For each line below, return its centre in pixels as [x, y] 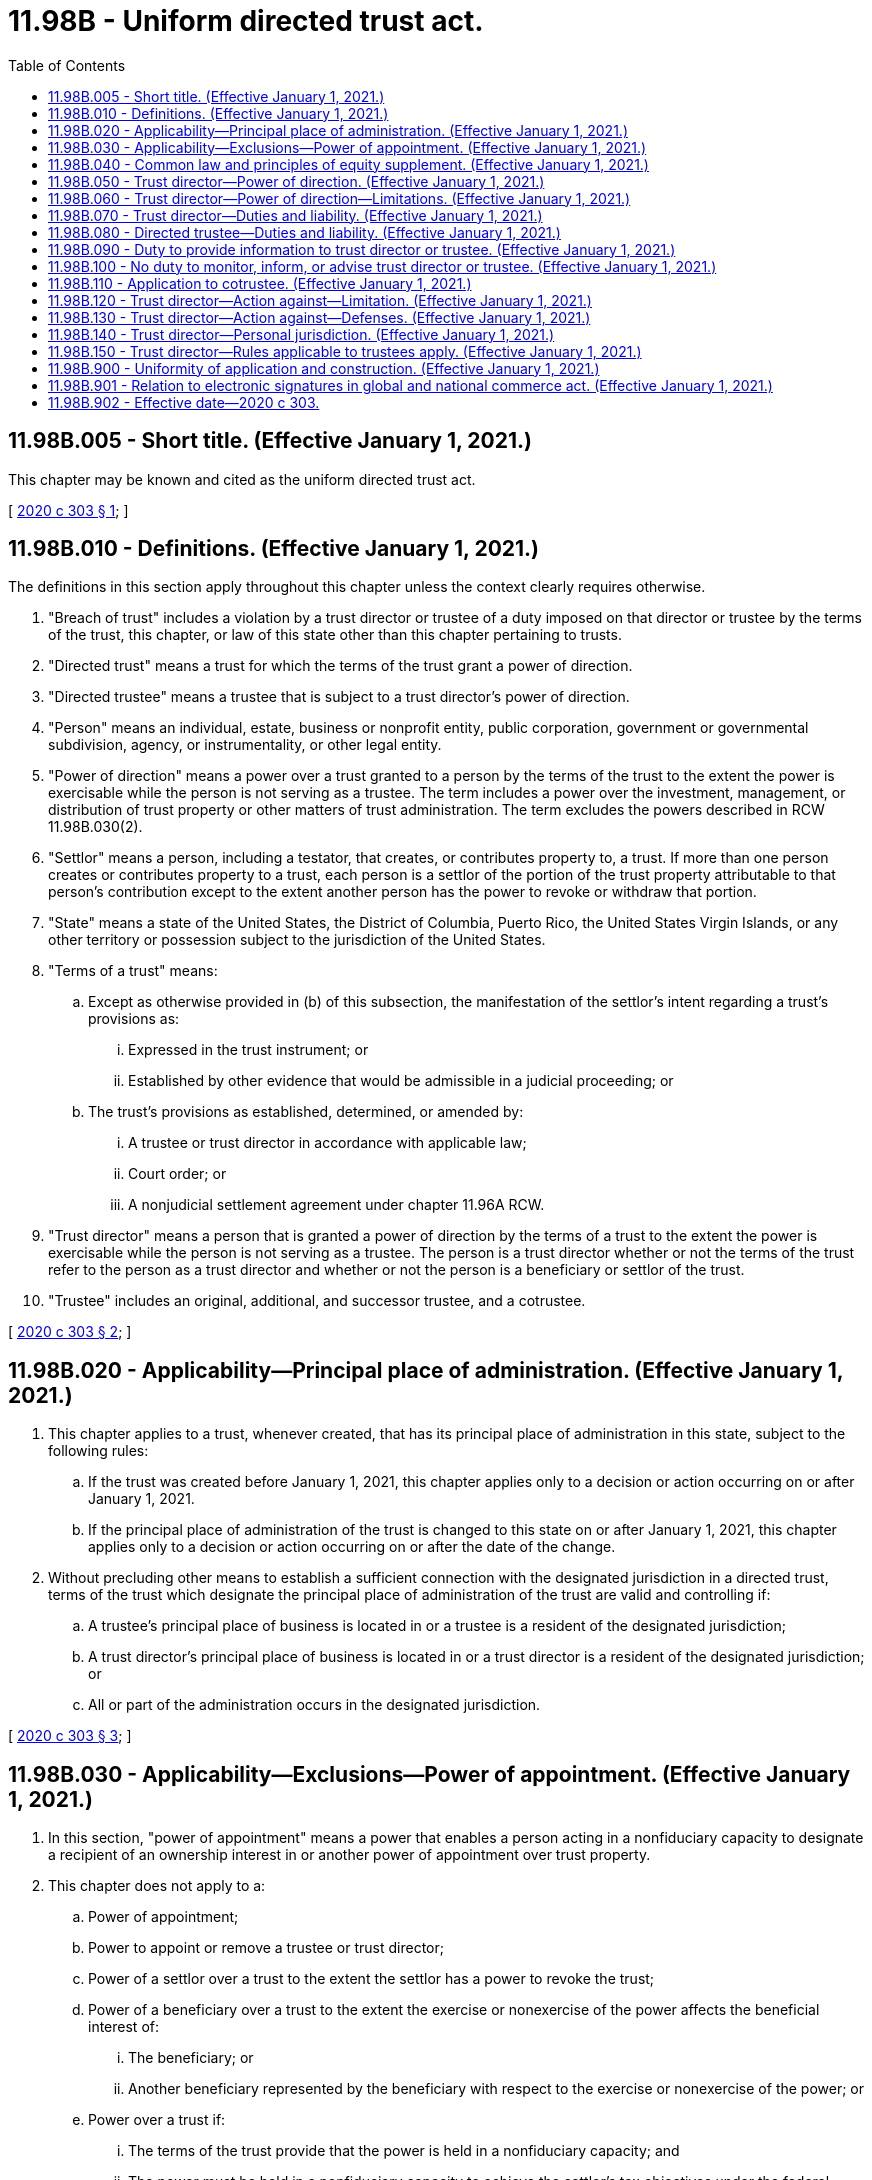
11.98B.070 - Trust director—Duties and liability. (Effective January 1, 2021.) [295, 215]
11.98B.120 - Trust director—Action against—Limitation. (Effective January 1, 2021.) [320, 300]
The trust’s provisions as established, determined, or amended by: [306, 1112]
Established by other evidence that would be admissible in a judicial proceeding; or [401, 1081]
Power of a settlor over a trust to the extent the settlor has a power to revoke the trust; [371, 1979]
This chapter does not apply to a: [157, 1886]
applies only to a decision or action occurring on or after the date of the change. [352, 1547]
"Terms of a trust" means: [133, 971]
